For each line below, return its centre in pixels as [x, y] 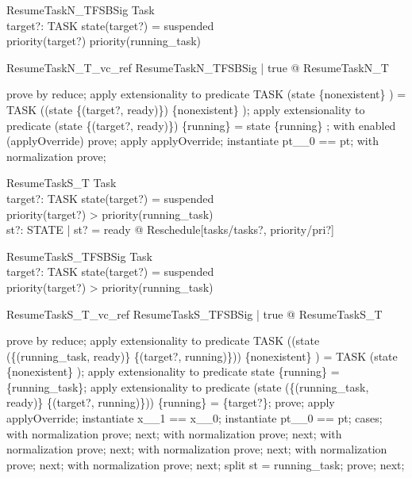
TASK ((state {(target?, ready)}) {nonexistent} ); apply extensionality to [186, 109]
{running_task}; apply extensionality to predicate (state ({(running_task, [188, 386]
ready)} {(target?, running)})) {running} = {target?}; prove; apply [171, 402]
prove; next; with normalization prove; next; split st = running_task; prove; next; [206, 464]
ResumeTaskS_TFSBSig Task [79, 256]
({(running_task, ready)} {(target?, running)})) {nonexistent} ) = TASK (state [202, 356]
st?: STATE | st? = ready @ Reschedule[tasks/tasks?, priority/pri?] [170, 229]
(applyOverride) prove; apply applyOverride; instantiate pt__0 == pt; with [193, 141]
